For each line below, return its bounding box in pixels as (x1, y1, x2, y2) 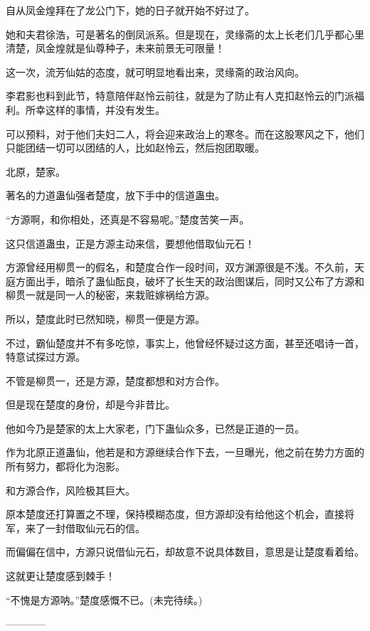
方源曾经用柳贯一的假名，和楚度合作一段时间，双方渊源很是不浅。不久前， (6, 260, 354, 275)
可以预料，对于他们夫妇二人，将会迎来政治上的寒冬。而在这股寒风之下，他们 (6, 126, 364, 141)
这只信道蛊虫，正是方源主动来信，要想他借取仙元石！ (6, 235, 255, 250)
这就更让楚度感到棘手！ (6, 568, 115, 583)
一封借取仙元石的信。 (45, 520, 145, 535)
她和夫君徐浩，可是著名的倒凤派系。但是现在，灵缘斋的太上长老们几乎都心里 (6, 26, 364, 41)
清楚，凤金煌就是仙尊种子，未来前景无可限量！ (6, 41, 225, 55)
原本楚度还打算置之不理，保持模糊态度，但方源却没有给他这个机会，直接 (6, 507, 344, 521)
